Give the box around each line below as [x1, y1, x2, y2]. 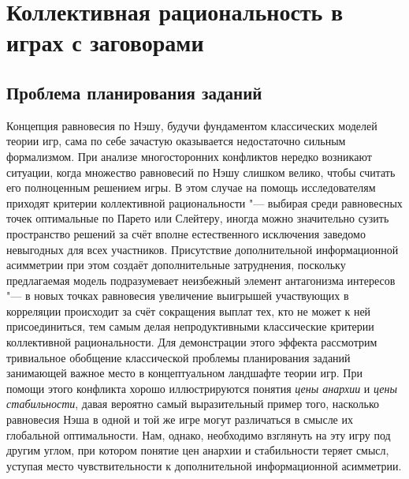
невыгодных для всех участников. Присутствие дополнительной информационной [6, 241, 399, 257]
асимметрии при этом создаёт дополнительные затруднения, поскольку [6, 256, 346, 273]
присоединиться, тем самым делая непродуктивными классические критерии [6, 318, 374, 335]
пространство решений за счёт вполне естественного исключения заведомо [6, 225, 366, 241]
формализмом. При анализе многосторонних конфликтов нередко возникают [6, 148, 372, 164]
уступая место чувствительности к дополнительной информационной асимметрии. [6, 457, 402, 473]
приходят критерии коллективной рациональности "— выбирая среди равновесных [6, 194, 403, 211]
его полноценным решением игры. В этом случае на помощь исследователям [6, 179, 376, 196]
